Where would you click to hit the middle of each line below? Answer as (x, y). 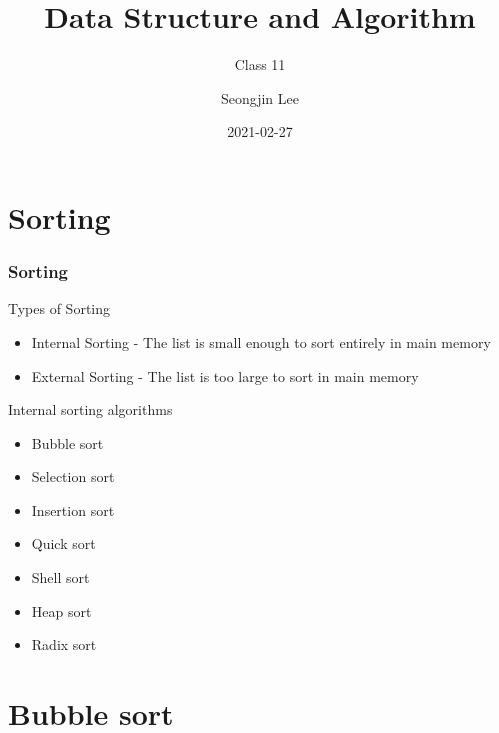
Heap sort (61, 610)
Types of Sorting (59, 308)
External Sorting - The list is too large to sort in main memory (225, 375)
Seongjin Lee (260, 97)
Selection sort (73, 476)
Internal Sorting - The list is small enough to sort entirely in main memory (261, 341)
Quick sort (63, 543)
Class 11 (260, 64)
